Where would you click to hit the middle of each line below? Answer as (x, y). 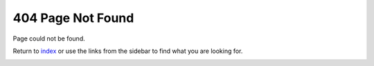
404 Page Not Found (73, 18)
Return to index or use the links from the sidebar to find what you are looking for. (128, 51)
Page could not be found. (49, 38)
